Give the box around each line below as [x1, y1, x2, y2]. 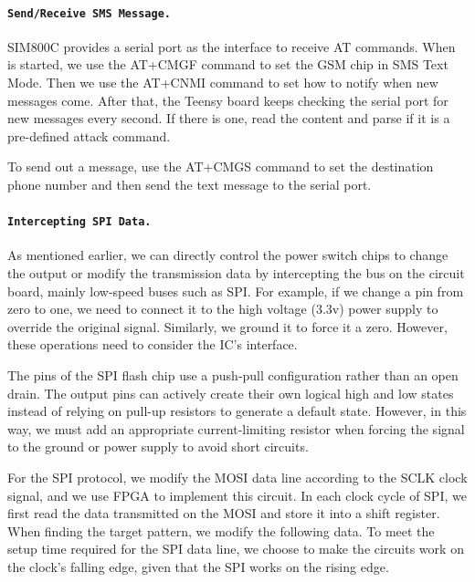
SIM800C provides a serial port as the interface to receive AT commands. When [7, 36, 456, 56]
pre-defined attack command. [7, 126, 171, 145]
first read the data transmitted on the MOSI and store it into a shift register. [7, 504, 440, 523]
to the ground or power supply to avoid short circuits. [7, 437, 309, 456]
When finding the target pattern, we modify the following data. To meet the [7, 521, 435, 540]
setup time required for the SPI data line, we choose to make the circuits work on [7, 539, 464, 558]
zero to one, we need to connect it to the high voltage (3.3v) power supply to [7, 299, 438, 318]
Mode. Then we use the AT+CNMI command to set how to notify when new [7, 73, 438, 92]
